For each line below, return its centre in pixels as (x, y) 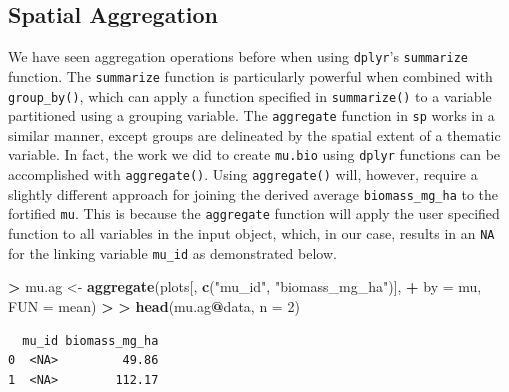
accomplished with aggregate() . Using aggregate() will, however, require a (243, 174)
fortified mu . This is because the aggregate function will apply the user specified (254, 213)
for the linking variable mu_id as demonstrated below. (172, 252)
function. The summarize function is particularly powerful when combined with (250, 75)
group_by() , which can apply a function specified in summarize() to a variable (250, 95)
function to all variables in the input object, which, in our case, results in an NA (251, 233)
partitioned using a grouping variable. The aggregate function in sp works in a (251, 115)
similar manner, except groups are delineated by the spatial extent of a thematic (254, 134)
